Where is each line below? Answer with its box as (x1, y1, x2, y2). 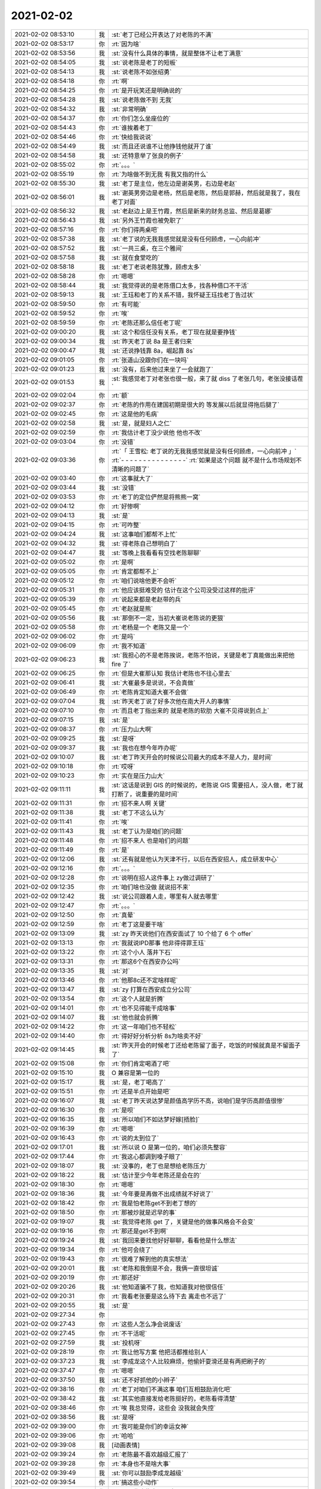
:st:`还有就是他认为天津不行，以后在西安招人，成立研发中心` (111, 855, 279, 863)
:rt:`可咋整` (111, 521, 141, 529)
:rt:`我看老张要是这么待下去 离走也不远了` (111, 1292, 226, 1300)
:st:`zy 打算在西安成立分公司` (111, 985, 192, 993)
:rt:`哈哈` (111, 1431, 136, 1440)
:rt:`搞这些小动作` (111, 1478, 159, 1486)
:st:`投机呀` (111, 1338, 142, 1347)
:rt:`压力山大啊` (111, 725, 153, 733)
